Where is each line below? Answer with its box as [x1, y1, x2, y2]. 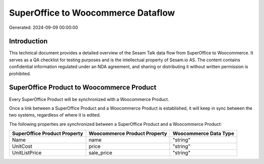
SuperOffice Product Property [12, 130, 83, 137]
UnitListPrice [12, 149, 42, 156]
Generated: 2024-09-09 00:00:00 [9, 24, 78, 30]
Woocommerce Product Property [88, 130, 167, 137]
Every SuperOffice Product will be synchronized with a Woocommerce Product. [9, 96, 170, 102]
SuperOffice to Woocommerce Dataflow [9, 7, 175, 18]
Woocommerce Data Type [173, 130, 235, 137]
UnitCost [12, 143, 33, 150]
